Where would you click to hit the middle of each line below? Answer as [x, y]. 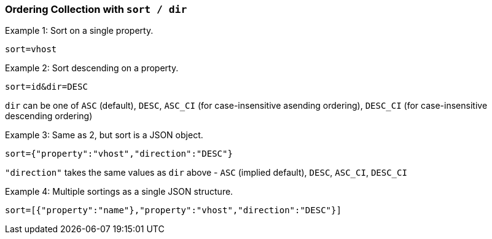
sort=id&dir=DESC [46, 87]
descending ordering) [49, 116]
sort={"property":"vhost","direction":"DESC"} [119, 154]
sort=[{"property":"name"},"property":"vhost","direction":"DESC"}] [173, 210]
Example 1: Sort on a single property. [79, 31]
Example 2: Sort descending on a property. [92, 68]
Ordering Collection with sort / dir [96, 9]
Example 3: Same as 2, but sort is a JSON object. [104, 135]
